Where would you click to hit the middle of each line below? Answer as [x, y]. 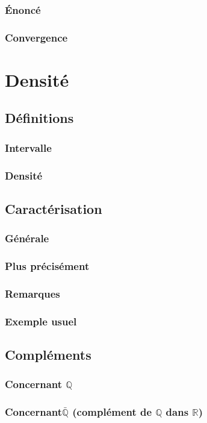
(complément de [112, 412]
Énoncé [23, 9]
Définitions [39, 118]
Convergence [36, 37]
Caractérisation [54, 208]
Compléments [48, 355]
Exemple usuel [41, 321]
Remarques [32, 293]
